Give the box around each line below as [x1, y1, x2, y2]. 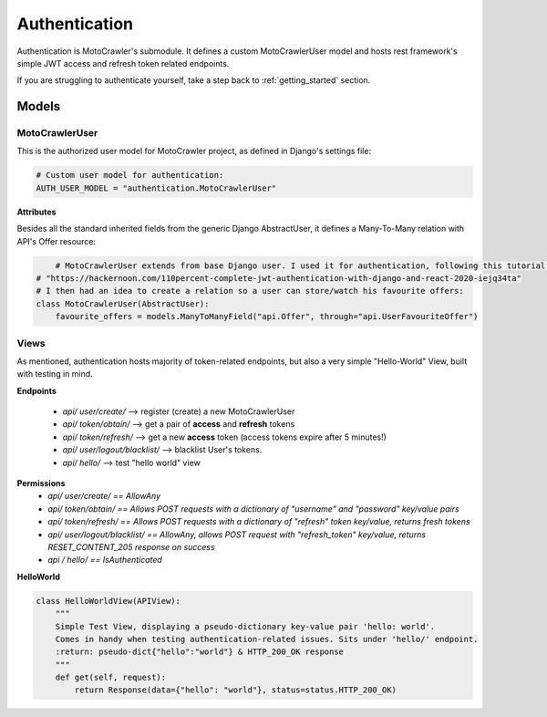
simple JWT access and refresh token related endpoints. [16, 57, 230, 68]
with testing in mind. [16, 369, 93, 379]
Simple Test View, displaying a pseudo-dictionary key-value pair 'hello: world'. [55, 621, 436, 631]
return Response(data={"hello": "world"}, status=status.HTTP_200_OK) [74, 685, 397, 695]
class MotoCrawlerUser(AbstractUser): [36, 298, 210, 309]
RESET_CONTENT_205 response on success [47, 541, 215, 552]
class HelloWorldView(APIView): [36, 596, 181, 606]
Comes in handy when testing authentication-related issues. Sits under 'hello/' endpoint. [55, 634, 479, 644]
